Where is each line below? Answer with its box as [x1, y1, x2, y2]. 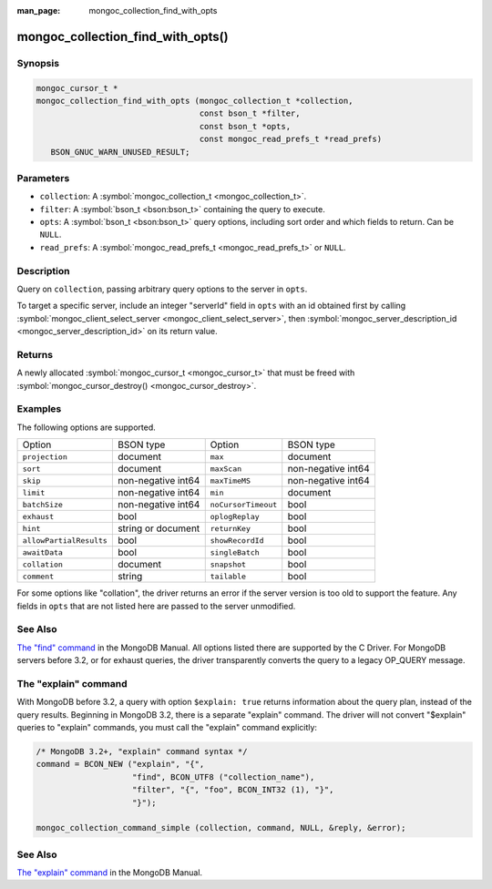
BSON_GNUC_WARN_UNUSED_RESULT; [50, 147, 190, 157]
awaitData [22, 547, 64, 557]
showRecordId [210, 536, 264, 546]
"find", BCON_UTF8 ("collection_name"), [132, 771, 315, 782]
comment [22, 571, 55, 581]
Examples [16, 403, 62, 415]
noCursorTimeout [210, 499, 278, 509]
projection [22, 452, 68, 462]
